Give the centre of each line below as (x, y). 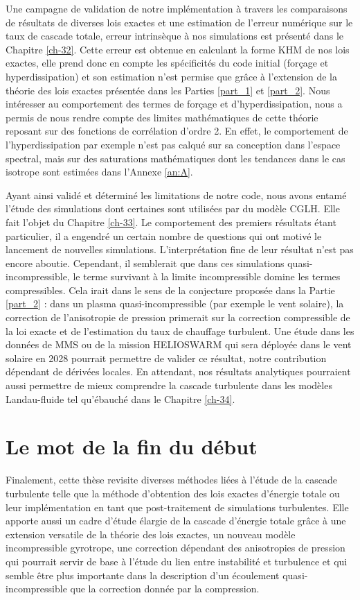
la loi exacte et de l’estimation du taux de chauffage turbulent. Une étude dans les (180, 331)
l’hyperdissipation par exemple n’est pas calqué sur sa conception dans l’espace (173, 144)
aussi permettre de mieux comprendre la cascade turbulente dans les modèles (169, 385)
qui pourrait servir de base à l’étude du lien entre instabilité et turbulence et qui (177, 561)
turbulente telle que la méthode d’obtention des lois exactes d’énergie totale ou (173, 493)
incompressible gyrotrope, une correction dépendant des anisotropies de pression (175, 548)
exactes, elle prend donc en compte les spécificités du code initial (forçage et (167, 63)
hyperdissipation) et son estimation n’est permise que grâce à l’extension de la (171, 76)
